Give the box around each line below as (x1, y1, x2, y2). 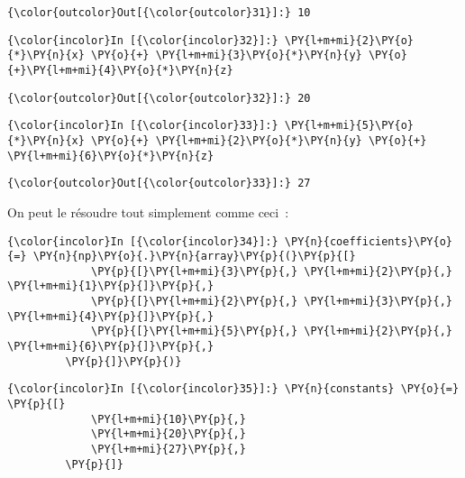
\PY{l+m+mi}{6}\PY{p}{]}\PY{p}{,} (7, 340, 214, 354)
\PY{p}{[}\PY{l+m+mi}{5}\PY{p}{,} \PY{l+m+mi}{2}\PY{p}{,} (91, 325, 452, 338)
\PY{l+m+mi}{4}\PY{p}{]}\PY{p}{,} (7, 309, 214, 323)
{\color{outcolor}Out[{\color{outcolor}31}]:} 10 (7, 6, 311, 19)
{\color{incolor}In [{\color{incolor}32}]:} (7, 33, 278, 47)
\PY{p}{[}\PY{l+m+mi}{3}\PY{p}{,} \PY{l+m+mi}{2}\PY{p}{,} (91, 264, 452, 278)
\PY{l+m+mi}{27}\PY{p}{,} (91, 443, 246, 456)
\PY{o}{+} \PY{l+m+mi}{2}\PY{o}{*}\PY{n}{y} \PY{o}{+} (91, 133, 427, 147)
